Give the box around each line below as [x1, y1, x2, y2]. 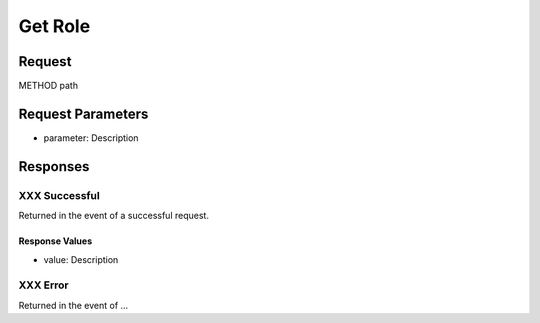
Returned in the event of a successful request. [18, 210, 210, 222]
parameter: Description [43, 131, 139, 144]
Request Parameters [18, 105, 149, 122]
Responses [18, 158, 90, 175]
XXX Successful [18, 188, 100, 202]
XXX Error [18, 278, 69, 292]
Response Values [18, 235, 93, 247]
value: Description [43, 253, 119, 265]
